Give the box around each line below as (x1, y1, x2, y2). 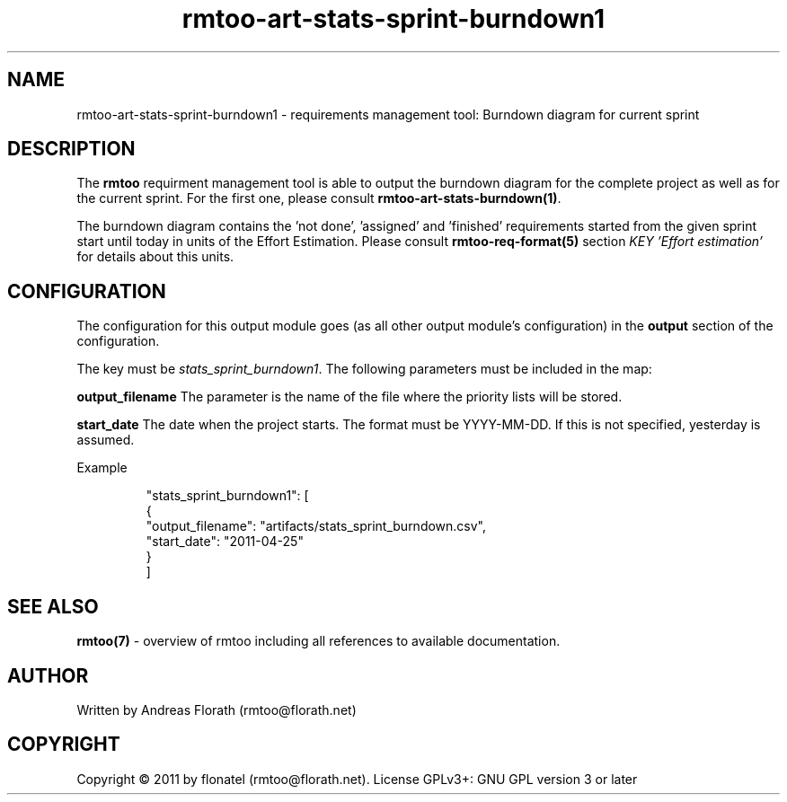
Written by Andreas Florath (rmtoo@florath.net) (76, 701, 357, 718)
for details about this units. (76, 249, 234, 265)
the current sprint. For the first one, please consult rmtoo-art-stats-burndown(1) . (76, 190, 562, 207)
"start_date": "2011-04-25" (146, 533, 304, 550)
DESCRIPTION (7, 137, 136, 161)
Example (76, 460, 128, 476)
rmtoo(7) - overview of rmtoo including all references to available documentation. (76, 633, 561, 649)
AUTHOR (7, 664, 89, 687)
